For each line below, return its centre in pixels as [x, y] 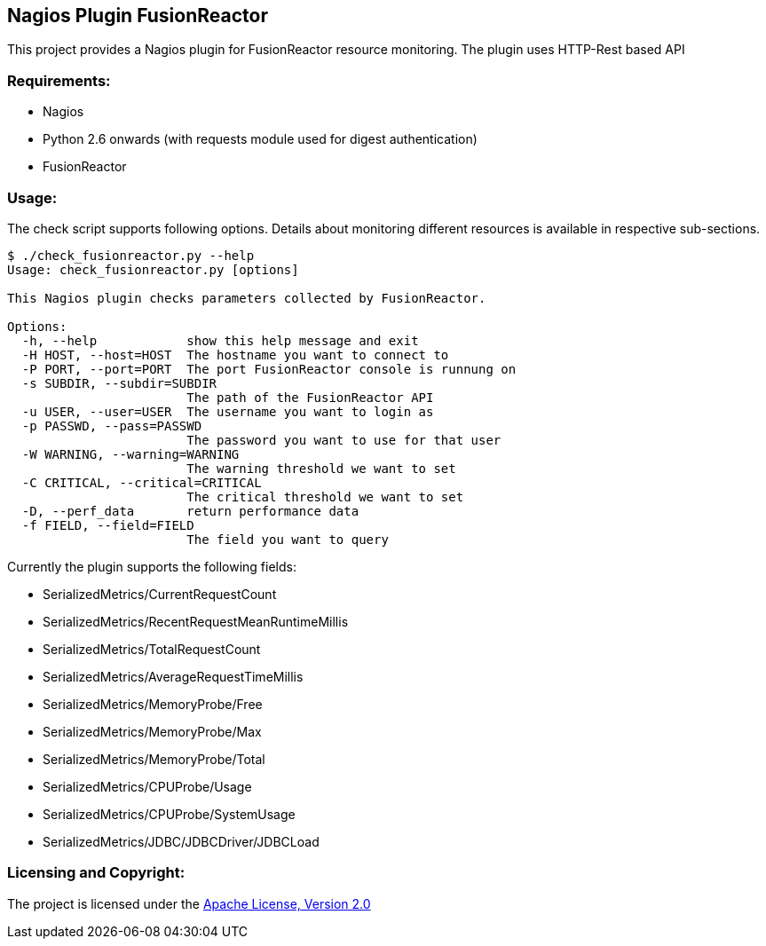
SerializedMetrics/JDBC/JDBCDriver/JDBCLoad [181, 841]
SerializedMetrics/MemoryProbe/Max [152, 731]
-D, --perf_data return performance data [190, 511]
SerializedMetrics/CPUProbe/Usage [147, 786]
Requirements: [59, 80]
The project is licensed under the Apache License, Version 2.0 [189, 903]
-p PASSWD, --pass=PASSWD [112, 426]
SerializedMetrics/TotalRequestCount [152, 649]
